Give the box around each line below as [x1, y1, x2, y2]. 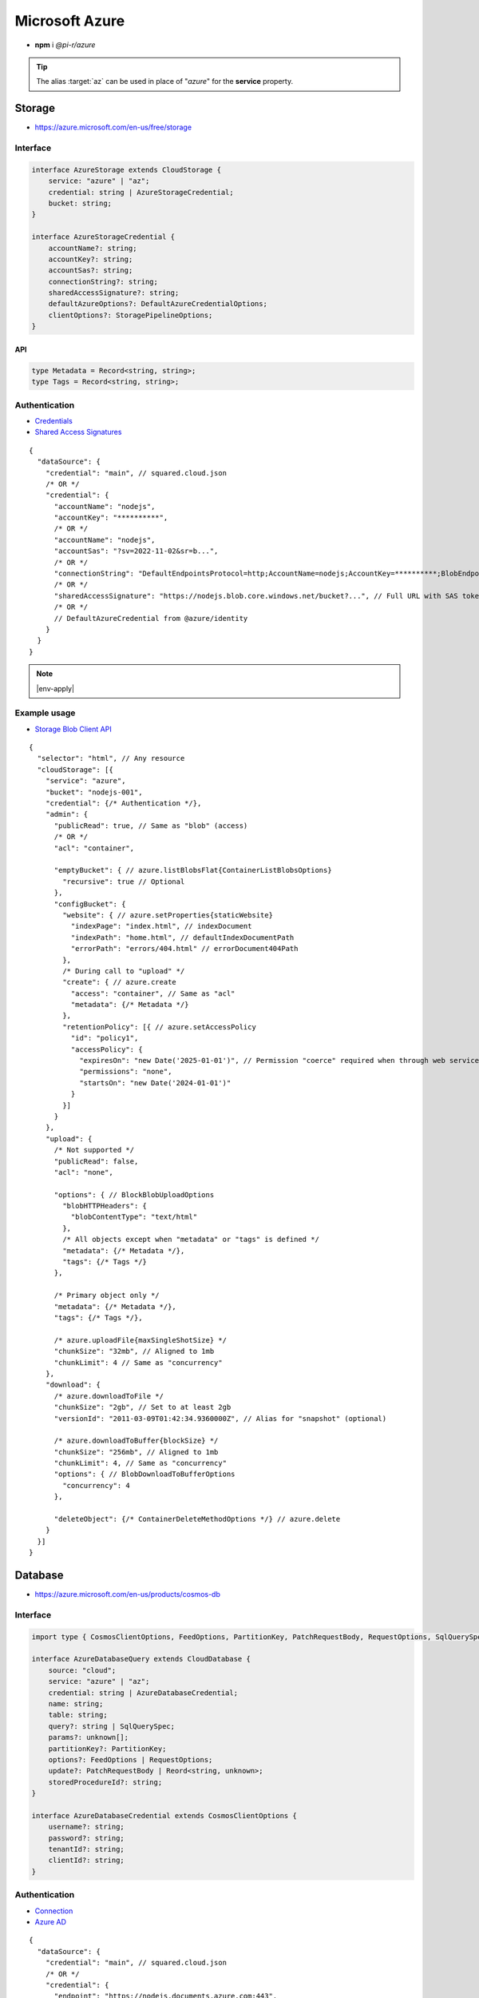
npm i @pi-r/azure [34, 40, 96, 50]
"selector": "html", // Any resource [37, 754, 185, 763]
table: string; [48, 1710, 108, 1720]
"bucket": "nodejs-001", [45, 787, 143, 797]
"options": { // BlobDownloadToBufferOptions [53, 1470, 236, 1479]
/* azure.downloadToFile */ [53, 1391, 164, 1400]
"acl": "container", [53, 843, 135, 853]
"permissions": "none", [79, 1067, 172, 1077]
